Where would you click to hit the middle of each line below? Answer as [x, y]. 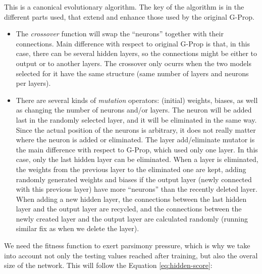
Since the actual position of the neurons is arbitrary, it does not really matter [136, 129]
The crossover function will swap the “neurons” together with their [120, 34]
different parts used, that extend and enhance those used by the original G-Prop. [129, 16]
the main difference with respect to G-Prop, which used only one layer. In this [137, 149]
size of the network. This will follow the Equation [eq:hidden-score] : [108, 265]
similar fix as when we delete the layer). [77, 228]
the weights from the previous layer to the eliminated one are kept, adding [131, 169]
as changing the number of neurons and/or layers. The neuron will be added [134, 110]
